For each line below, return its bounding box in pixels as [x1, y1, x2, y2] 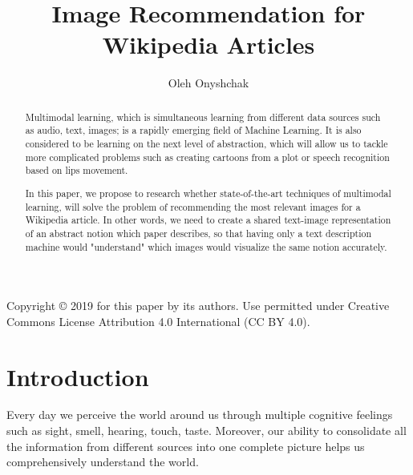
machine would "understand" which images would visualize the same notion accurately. [25, 240, 387, 253]
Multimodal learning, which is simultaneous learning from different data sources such [25, 110, 381, 123]
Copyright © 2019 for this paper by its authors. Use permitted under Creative [6, 297, 390, 314]
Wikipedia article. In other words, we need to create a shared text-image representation [25, 213, 391, 227]
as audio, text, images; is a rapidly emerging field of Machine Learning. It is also [25, 123, 362, 137]
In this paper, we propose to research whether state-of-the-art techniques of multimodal [25, 186, 391, 199]
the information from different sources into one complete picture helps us [6, 437, 365, 454]
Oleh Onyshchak [168, 74, 249, 91]
